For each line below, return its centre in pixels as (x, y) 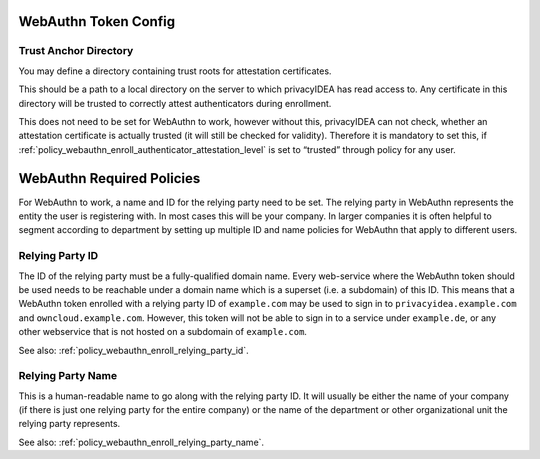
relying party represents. (69, 424)
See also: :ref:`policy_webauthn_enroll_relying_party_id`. (133, 350)
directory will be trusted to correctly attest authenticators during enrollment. (175, 103)
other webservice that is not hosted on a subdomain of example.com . (162, 332)
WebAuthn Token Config (96, 21)
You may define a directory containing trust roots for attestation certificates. (175, 71)
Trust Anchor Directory (76, 51)
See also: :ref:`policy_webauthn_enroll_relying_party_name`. (141, 442)
